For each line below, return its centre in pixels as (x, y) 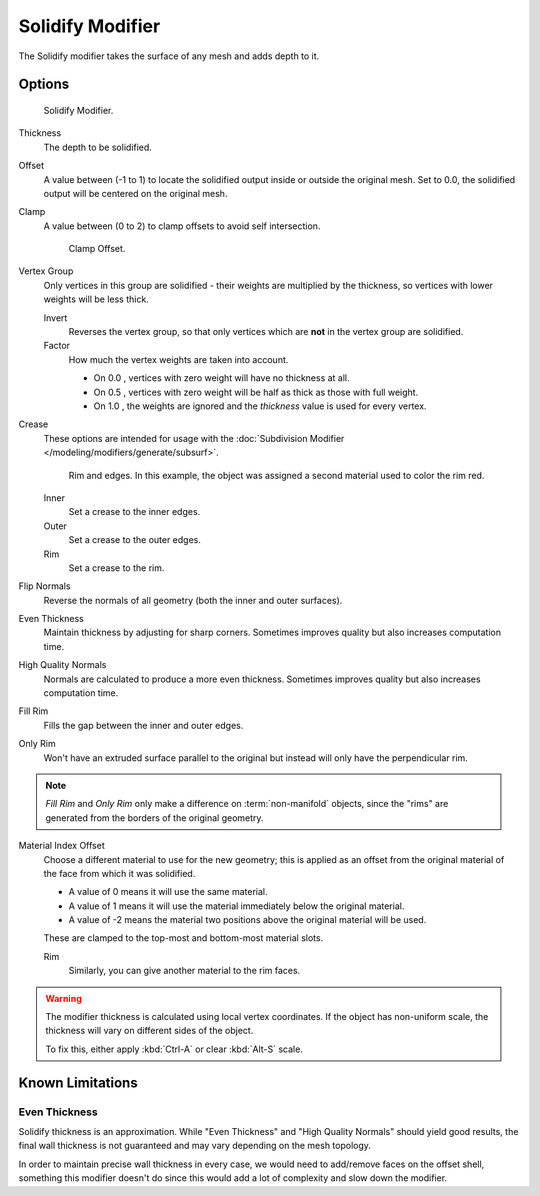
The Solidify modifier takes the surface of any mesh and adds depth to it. (169, 56)
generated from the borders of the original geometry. (154, 817)
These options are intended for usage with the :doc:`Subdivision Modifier (194, 438)
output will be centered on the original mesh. (135, 193)
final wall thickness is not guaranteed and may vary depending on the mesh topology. (195, 1146)
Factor (56, 346)
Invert (55, 317)
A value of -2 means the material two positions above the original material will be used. (247, 920)
